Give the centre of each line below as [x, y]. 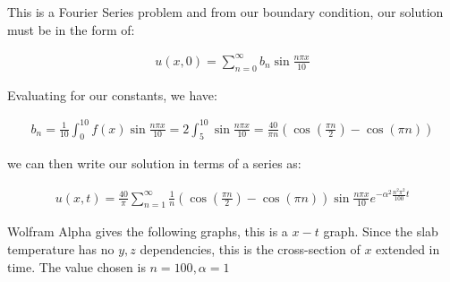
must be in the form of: [71, 29]
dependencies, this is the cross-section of [250, 248]
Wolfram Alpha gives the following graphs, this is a [148, 231]
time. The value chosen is [76, 266]
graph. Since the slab [381, 231]
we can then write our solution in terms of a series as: [154, 163]
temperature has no [61, 248]
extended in [408, 248]
